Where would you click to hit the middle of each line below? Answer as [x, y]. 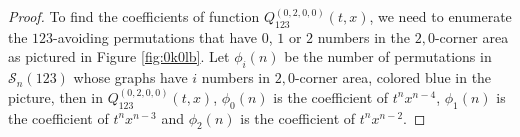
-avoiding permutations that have [155, 36]
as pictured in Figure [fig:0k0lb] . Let [119, 56]
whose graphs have [130, 77]
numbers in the [364, 36]
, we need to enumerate [440, 16]
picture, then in [55, 96]
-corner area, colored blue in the [393, 77]
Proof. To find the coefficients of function [134, 16]
